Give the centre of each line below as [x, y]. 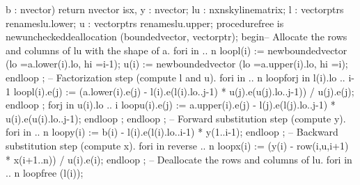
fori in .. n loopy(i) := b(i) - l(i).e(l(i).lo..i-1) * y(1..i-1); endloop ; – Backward [172, 132]
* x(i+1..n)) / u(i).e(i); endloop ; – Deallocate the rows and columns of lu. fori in [179, 159]
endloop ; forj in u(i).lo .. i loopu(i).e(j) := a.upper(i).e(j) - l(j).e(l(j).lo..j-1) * [171, 105]
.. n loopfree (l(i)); [45, 173]
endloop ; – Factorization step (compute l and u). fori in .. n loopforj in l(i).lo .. [175, 77]
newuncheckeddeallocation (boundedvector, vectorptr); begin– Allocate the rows [177, 37]
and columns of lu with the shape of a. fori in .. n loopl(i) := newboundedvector [177, 50]
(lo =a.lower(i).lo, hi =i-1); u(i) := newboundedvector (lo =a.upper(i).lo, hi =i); [177, 64]
